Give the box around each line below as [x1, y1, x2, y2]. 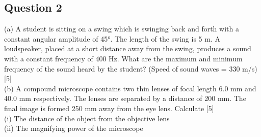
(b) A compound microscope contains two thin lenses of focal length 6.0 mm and [4, 83, 256, 93]
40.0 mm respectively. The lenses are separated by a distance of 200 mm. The [4, 93, 246, 104]
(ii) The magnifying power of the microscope [4, 123, 143, 133]
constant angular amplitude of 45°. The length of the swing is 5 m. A [4, 33, 220, 44]
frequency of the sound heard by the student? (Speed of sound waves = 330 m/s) [4, 63, 257, 74]
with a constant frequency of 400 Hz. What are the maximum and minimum [4, 53, 243, 63]
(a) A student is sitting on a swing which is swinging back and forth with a [4, 23, 239, 34]
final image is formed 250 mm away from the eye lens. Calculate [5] [4, 102, 214, 113]
